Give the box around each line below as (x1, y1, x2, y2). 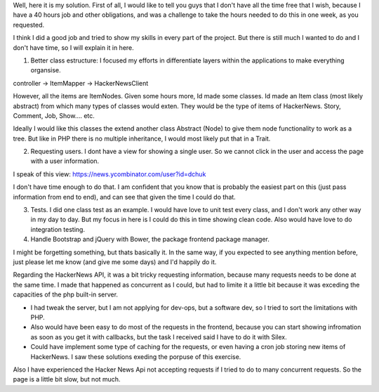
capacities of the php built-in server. (13, 290, 119, 299)
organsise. (30, 66, 61, 74)
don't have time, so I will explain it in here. (13, 43, 135, 52)
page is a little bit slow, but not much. (13, 375, 121, 384)
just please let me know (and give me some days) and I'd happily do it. (13, 257, 217, 266)
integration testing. (30, 225, 86, 233)
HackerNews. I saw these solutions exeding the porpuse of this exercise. (30, 352, 241, 361)
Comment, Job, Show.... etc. (13, 111, 95, 119)
